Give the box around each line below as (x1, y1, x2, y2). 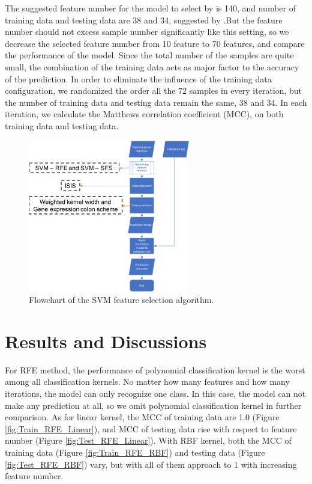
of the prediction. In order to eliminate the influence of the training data (5, 72, 272, 85)
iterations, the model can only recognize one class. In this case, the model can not (5, 387, 306, 399)
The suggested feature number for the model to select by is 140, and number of (5, 2, 296, 14)
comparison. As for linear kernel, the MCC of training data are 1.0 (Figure (5, 411, 280, 423)
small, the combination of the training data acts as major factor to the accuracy (5, 60, 299, 73)
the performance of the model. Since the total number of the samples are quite (5, 49, 294, 61)
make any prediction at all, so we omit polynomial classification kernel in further (5, 399, 302, 411)
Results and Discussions (5, 328, 207, 353)
